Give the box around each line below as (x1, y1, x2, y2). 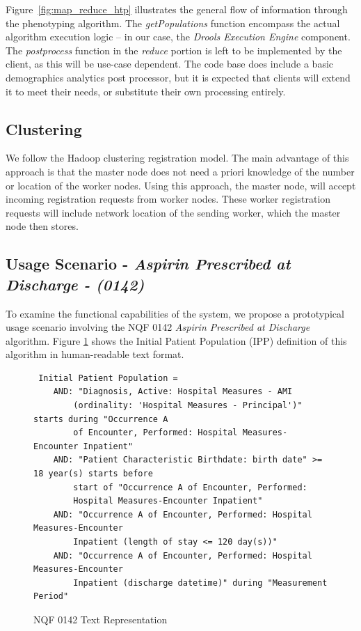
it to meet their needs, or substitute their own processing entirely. (6, 84, 286, 98)
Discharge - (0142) (6, 273, 145, 295)
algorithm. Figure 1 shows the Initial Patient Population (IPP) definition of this (6, 333, 347, 348)
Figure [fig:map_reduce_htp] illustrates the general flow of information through (6, 2, 348, 16)
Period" (33, 591, 69, 602)
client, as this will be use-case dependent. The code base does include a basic (6, 56, 334, 71)
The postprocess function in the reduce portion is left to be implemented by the (6, 42, 342, 57)
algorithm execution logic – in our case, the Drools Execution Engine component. (6, 29, 351, 44)
